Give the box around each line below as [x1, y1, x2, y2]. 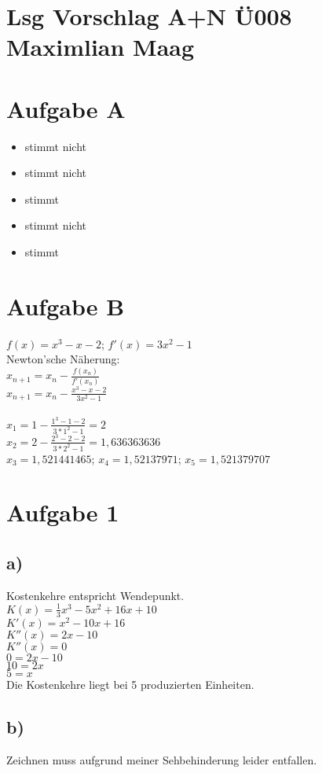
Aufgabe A [6, 92, 126, 124]
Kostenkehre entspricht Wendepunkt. [6, 587, 185, 603]
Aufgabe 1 [6, 496, 119, 528]
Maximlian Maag [6, 31, 195, 63]
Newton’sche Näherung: [6, 351, 120, 367]
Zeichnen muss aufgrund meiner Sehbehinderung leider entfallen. [6, 751, 317, 767]
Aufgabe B [6, 289, 125, 322]
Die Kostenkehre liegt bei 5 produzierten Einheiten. [6, 675, 254, 692]
